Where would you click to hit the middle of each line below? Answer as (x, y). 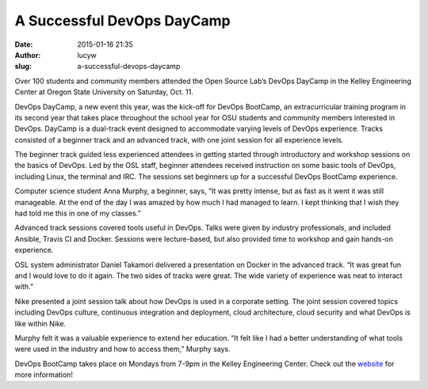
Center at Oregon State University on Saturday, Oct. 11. (104, 92)
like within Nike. (40, 323)
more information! (44, 375)
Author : (28, 55)
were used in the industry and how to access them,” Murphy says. (122, 349)
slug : (23, 67)
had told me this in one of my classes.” (78, 213)
